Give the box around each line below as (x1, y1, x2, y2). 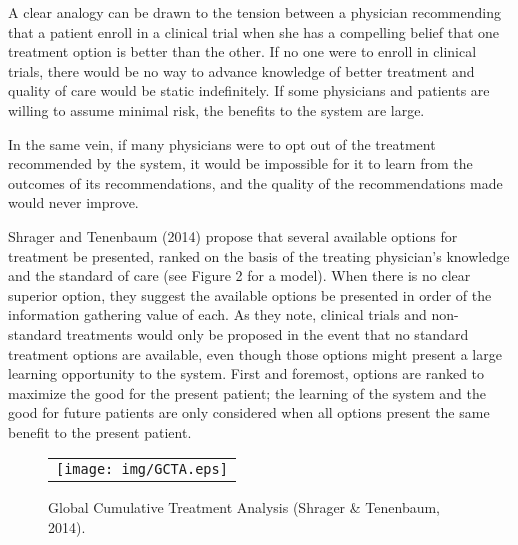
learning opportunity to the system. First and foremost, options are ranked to (8, 363, 485, 384)
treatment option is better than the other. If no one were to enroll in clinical (8, 41, 477, 62)
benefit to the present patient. (8, 421, 192, 442)
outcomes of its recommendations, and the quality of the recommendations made (8, 172, 503, 193)
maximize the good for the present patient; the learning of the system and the (8, 382, 486, 403)
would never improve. (8, 192, 139, 213)
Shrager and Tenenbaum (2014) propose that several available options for (8, 225, 458, 246)
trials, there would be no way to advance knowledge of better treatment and (8, 60, 475, 81)
